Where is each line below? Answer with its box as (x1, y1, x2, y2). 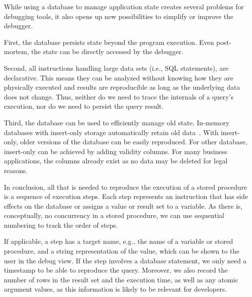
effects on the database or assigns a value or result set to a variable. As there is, (4, 200, 243, 211)
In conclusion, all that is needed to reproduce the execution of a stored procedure (4, 181, 247, 192)
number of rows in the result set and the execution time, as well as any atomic (4, 274, 238, 284)
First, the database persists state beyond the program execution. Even (4, 37, 214, 47)
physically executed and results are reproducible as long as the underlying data (4, 82, 240, 92)
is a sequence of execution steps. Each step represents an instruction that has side (4, 191, 248, 201)
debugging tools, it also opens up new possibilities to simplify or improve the (4, 11, 233, 21)
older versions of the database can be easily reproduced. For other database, (20, 137, 248, 147)
